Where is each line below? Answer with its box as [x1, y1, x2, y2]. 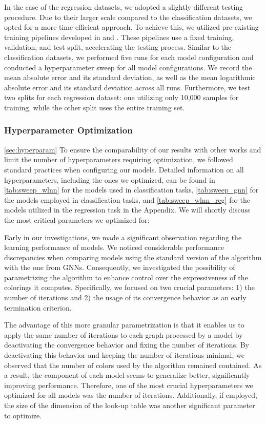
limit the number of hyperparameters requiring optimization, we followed [4, 154, 233, 165]
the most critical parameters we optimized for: [4, 214, 150, 225]
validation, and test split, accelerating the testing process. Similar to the [4, 42, 232, 52]
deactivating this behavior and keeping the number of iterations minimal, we [4, 350, 244, 360]
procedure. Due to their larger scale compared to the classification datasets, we [4, 11, 252, 22]
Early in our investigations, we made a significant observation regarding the [4, 232, 242, 242]
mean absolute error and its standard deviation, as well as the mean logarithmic [4, 72, 256, 83]
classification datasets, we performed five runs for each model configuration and [4, 51, 254, 62]
